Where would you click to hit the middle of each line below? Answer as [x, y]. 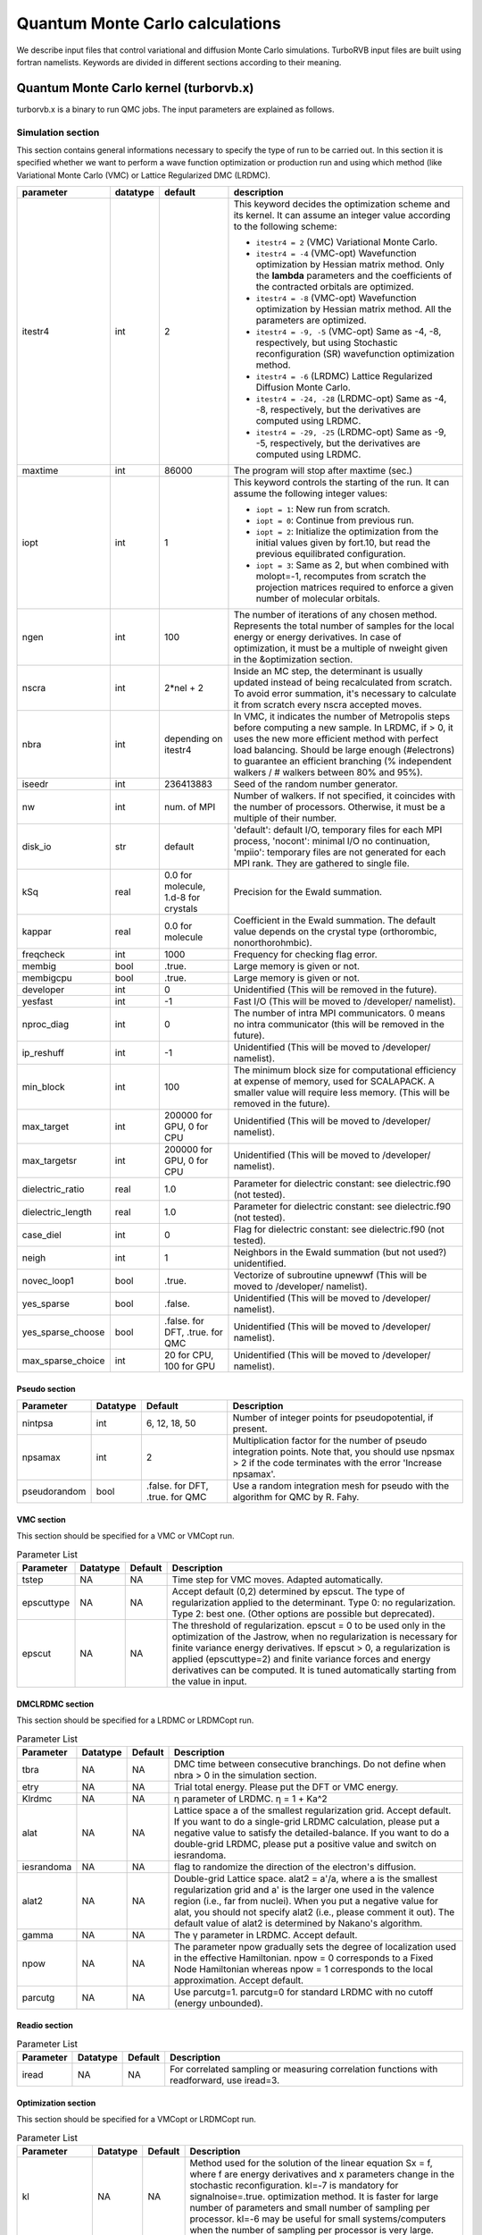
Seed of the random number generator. [316, 784]
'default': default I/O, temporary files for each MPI [338, 830]
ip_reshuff [43, 1053]
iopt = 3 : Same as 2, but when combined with [353, 565]
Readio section [45, 2026]
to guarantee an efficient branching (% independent [343, 762]
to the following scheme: [285, 226]
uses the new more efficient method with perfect [336, 739]
